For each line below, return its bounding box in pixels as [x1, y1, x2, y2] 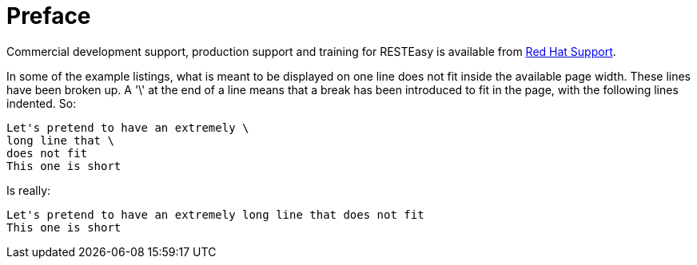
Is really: [6, 183, 51, 197]
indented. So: [6, 96, 77, 110]
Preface [6, 2, 91, 30]
